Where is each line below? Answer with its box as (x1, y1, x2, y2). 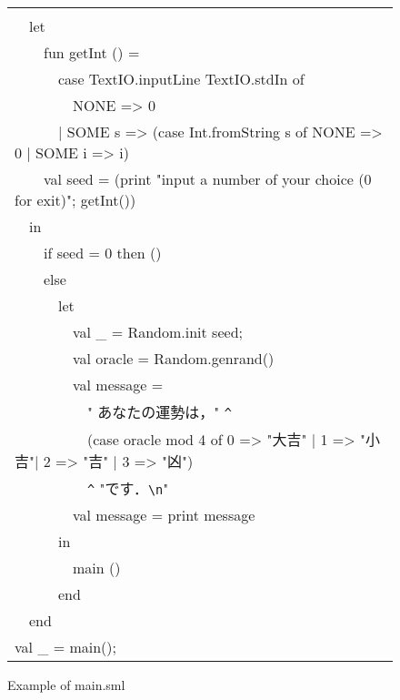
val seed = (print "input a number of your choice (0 (44, 168, 372, 189)
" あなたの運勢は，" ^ (87, 401, 232, 422)
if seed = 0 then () (44, 242, 162, 263)
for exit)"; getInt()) (15, 189, 136, 210)
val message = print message (73, 504, 255, 525)
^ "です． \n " (87, 478, 169, 499)
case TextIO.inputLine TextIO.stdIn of (58, 68, 305, 89)
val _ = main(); (15, 636, 117, 657)
